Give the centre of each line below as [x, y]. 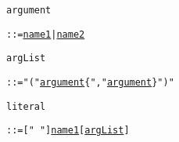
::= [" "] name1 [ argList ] [68, 131]
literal [26, 106]
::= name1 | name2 [46, 34]
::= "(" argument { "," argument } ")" [90, 82]
